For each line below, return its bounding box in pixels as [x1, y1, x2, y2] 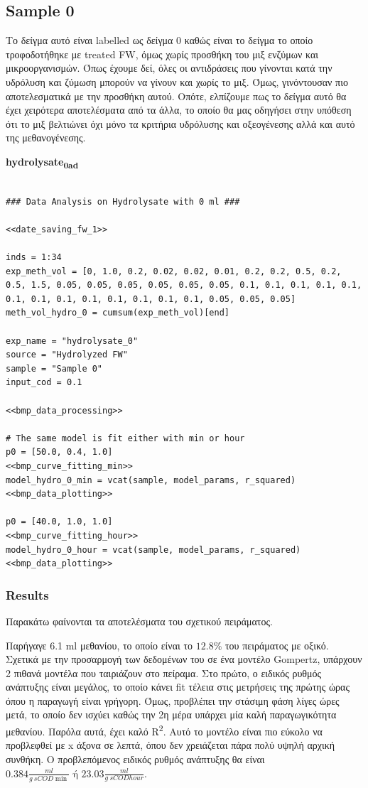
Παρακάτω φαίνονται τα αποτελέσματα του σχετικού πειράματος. [6, 613, 273, 628]
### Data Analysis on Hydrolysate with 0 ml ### [6, 196, 240, 207]
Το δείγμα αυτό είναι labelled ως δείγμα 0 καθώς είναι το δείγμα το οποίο [6, 33, 313, 48]
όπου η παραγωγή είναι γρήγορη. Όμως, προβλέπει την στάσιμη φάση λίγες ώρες [6, 693, 340, 708]
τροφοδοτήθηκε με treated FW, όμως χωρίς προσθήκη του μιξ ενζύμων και [6, 46, 319, 61]
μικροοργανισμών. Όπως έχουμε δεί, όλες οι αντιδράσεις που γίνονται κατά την [6, 60, 332, 75]
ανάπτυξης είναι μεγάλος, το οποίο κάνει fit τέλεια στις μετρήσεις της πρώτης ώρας [6, 679, 350, 694]
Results [6, 585, 49, 603]
